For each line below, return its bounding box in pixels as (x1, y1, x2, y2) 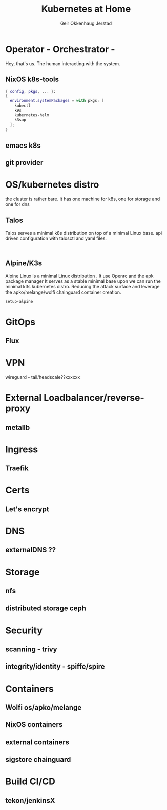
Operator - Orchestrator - (5, 43, 115, 55)
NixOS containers (5, 720, 63, 729)
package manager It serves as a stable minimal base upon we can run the (5, 278, 161, 284)
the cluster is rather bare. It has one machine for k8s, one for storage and (5, 196, 160, 202)
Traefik (5, 464, 29, 473)
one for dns (5, 201, 30, 207)
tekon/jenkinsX (5, 796, 55, 805)
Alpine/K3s (5, 259, 43, 268)
